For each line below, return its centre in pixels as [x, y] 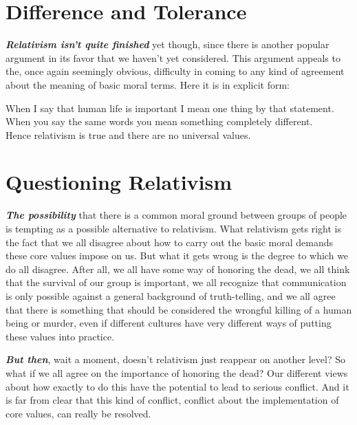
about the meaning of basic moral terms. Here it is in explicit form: [148, 84]
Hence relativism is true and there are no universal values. [128, 134]
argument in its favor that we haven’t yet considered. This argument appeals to [173, 57]
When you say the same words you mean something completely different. [159, 121]
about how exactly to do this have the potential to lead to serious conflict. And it [177, 386]
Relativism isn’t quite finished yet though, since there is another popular [167, 44]
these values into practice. [60, 336]
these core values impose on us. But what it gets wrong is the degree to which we [177, 255]
